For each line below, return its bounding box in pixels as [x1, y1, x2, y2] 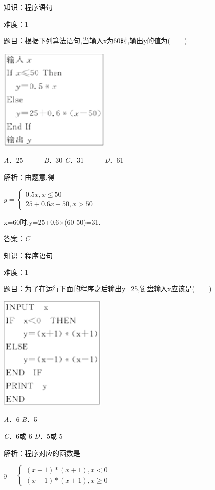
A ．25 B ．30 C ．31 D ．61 [4, 155, 124, 165]
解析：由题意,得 [4, 172, 54, 182]
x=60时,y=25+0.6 [4, 216, 59, 227]
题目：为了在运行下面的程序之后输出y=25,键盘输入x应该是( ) [4, 283, 212, 294]
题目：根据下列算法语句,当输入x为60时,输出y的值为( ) [4, 35, 187, 46]
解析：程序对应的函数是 [4, 447, 80, 458]
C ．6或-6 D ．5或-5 [4, 431, 63, 441]
